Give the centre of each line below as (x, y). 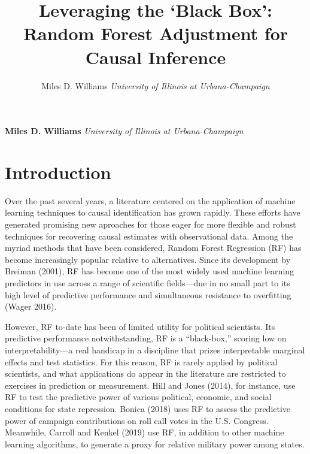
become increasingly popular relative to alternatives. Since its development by (148, 259)
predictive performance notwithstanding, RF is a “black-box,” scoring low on (146, 338)
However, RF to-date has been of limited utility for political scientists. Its (140, 326)
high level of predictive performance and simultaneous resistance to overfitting (148, 294)
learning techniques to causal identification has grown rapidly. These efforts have (153, 212)
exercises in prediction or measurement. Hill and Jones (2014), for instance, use (150, 385)
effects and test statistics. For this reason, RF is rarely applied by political (141, 361)
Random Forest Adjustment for (156, 33)
